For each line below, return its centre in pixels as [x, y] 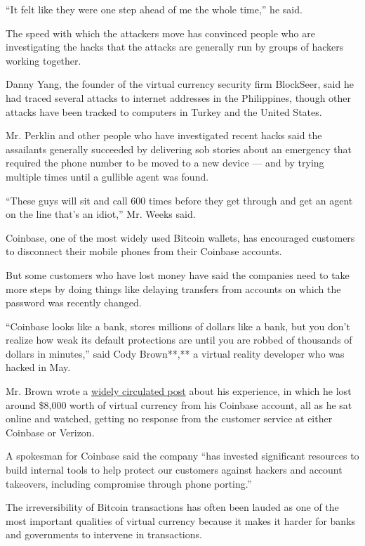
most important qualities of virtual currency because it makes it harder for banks [181, 520]
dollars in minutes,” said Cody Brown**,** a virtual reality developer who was [175, 353]
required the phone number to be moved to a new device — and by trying [165, 163]
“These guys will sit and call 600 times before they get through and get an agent [179, 200]
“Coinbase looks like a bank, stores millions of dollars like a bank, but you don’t [178, 326]
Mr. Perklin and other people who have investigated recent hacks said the [164, 135]
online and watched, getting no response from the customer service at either [169, 418]
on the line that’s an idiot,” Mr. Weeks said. [101, 214]
